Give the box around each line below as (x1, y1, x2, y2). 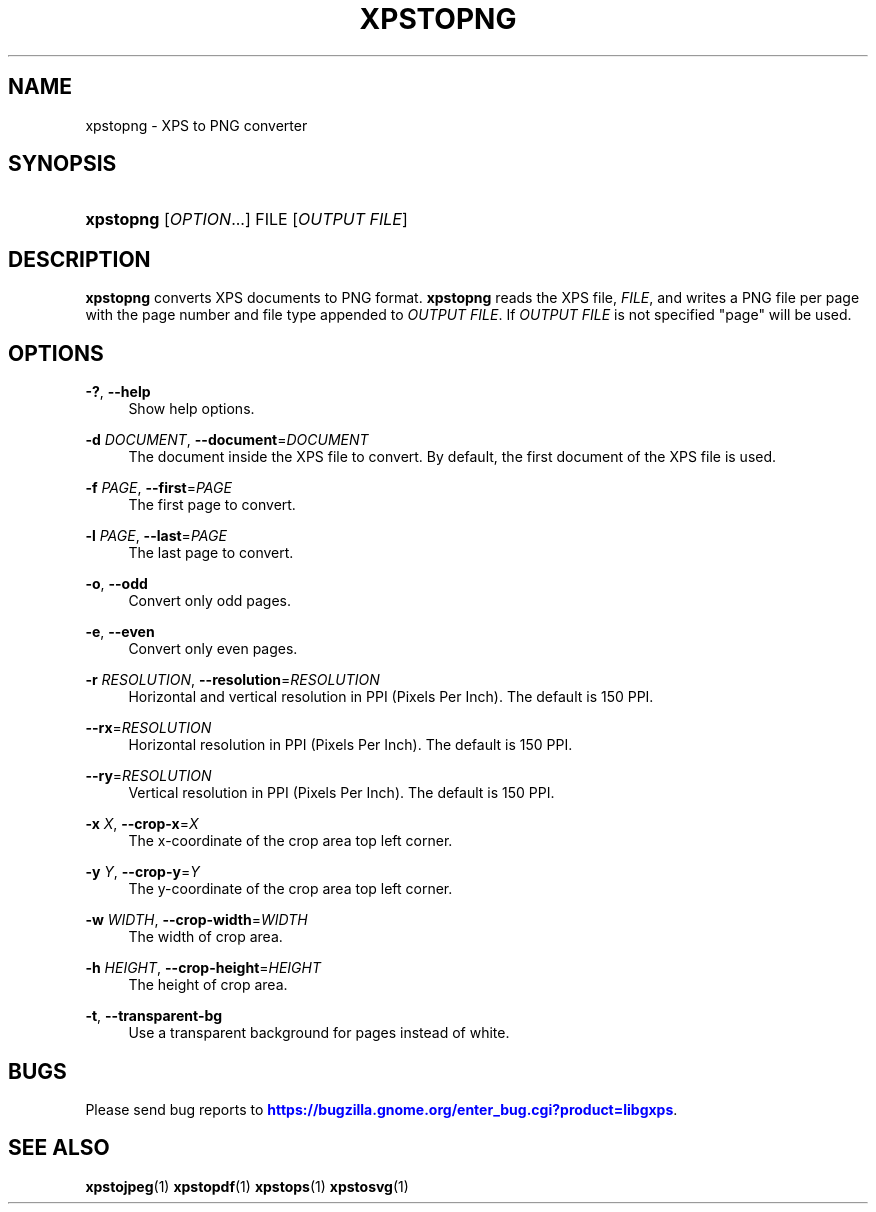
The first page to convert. (128, 496, 296, 514)
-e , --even (85, 623, 155, 641)
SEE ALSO (8, 1135, 110, 1161)
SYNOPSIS (8, 151, 117, 177)
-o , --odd (85, 575, 148, 593)
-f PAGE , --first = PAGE (85, 479, 232, 497)
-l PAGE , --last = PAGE (85, 527, 227, 545)
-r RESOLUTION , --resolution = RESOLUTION (85, 671, 380, 689)
